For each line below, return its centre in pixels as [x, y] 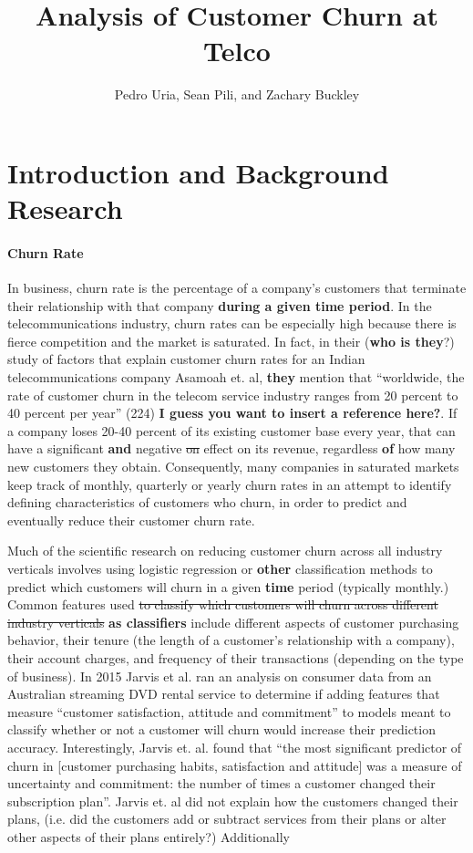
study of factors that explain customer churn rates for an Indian [186, 359]
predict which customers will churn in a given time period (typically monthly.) [228, 586]
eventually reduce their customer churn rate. [131, 520]
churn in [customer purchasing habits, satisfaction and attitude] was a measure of [235, 765]
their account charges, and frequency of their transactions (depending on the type [236, 657]
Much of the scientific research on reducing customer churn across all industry [225, 551]
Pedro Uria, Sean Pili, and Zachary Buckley [237, 94]
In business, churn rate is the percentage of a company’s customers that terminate [237, 288]
